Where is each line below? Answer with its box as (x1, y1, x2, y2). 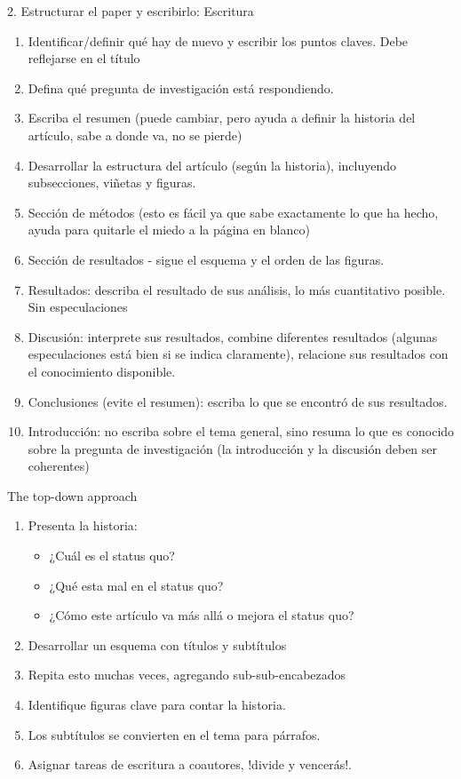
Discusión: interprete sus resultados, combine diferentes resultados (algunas (28, 327, 438, 346)
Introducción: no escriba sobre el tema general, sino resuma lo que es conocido (28, 422, 455, 441)
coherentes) (28, 457, 90, 475)
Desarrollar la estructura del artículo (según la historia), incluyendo (28, 155, 396, 174)
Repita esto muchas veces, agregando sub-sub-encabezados (28, 665, 346, 684)
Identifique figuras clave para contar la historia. (28, 696, 286, 714)
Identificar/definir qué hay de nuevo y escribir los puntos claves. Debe (28, 31, 409, 50)
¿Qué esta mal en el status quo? (49, 576, 224, 594)
